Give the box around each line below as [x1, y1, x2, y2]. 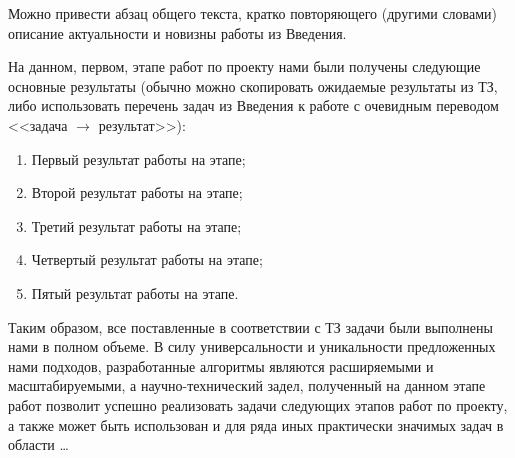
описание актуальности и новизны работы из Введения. [8, 22, 347, 43]
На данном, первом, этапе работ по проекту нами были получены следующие [8, 56, 481, 77]
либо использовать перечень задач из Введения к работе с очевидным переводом [8, 95, 499, 116]
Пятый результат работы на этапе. [31, 282, 239, 303]
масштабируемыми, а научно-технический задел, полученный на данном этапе [8, 375, 486, 396]
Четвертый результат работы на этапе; [31, 249, 263, 270]
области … [8, 434, 69, 455]
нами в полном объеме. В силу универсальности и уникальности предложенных [8, 336, 496, 357]
